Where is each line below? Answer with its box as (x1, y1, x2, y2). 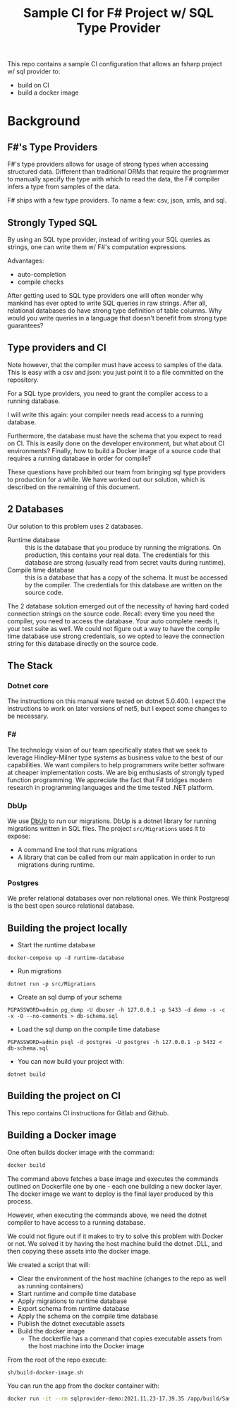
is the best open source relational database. (7, 901, 135, 910)
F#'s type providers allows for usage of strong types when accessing (7, 160, 209, 169)
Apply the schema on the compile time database (17, 1312, 159, 1320)
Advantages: (7, 256, 44, 265)
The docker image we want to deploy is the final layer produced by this (7, 1189, 214, 1198)
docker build (7, 1161, 46, 1169)
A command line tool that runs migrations (17, 845, 138, 853)
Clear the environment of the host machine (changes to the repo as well (17, 1274, 226, 1283)
